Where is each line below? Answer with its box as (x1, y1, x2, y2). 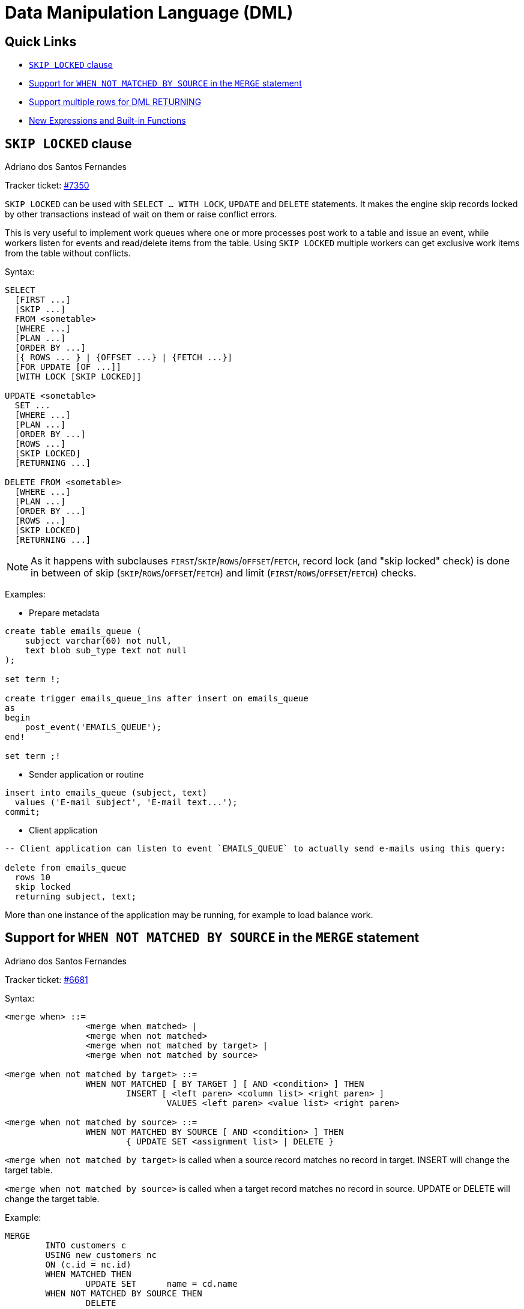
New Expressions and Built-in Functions (29, 115, 186, 126)
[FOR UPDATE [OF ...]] (14, 362, 121, 372)
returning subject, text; (14, 892, 137, 902)
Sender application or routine (29, 769, 144, 780)
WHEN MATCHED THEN (45, 1269, 131, 1279)
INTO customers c (45, 1240, 127, 1250)
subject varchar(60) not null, (25, 636, 172, 646)
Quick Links (5, 34, 77, 49)
